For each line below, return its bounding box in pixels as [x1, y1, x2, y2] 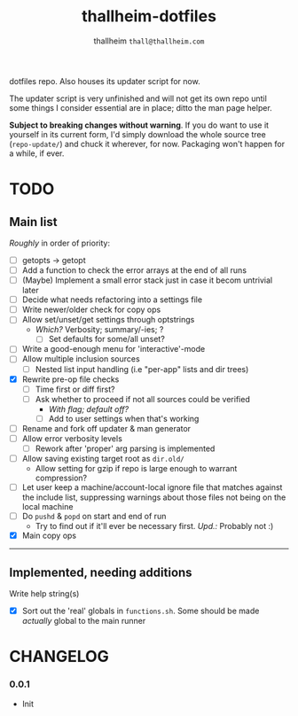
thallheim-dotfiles [81, 6, 217, 27]
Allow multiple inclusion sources [21, 354, 140, 364]
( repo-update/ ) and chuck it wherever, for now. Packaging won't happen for [9, 138, 286, 149]
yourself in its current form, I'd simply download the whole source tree [9, 128, 266, 139]
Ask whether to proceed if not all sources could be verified [35, 393, 250, 404]
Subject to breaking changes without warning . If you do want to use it [9, 120, 269, 130]
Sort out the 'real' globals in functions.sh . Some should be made [21, 605, 260, 617]
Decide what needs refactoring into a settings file [21, 294, 202, 305]
